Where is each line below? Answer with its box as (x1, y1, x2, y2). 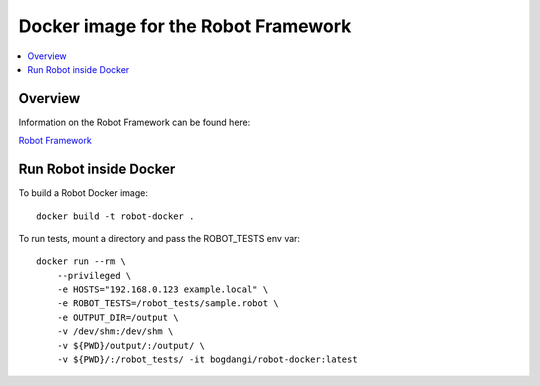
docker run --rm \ (36, 256, 127, 267)
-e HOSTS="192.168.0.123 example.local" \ (56, 284, 269, 295)
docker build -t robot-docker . (36, 210, 195, 222)
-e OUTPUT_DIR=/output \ (56, 311, 179, 323)
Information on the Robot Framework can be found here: (18, 116, 251, 128)
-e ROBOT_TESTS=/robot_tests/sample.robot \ (56, 298, 279, 309)
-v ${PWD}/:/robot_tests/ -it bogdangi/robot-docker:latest (56, 354, 359, 365)
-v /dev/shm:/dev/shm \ (56, 326, 174, 337)
